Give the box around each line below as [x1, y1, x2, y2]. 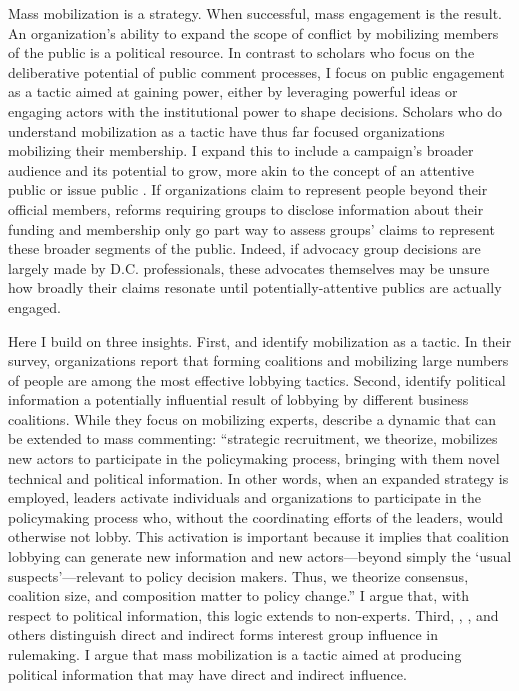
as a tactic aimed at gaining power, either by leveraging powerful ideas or [8, 81, 458, 102]
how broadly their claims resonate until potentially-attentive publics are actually [8, 277, 502, 298]
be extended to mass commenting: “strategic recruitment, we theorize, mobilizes [8, 428, 498, 449]
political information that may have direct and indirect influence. [8, 663, 407, 684]
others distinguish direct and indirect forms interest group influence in [8, 624, 438, 645]
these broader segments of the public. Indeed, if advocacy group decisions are [8, 238, 481, 259]
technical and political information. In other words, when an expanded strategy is [8, 467, 509, 488]
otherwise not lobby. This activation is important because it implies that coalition [8, 526, 509, 547]
